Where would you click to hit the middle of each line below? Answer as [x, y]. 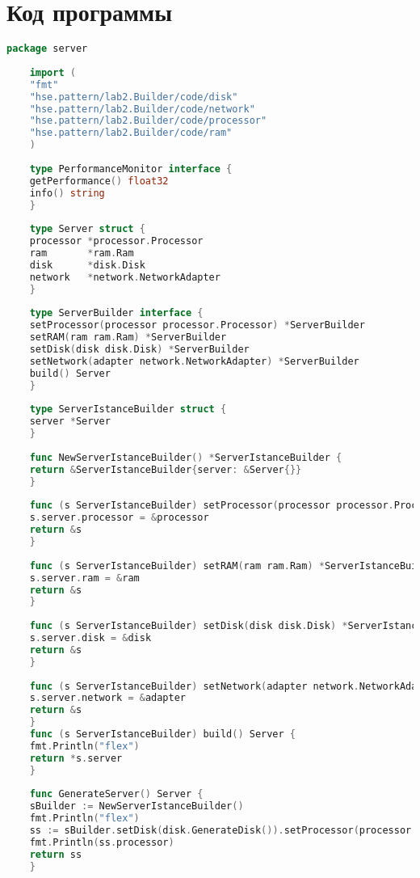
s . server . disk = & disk [90, 638]
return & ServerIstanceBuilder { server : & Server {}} [166, 469]
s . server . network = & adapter [108, 698]
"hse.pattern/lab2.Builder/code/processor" [148, 121]
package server [47, 49]
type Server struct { [87, 229]
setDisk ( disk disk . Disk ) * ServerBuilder [139, 349]
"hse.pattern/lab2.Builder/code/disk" [134, 97]
